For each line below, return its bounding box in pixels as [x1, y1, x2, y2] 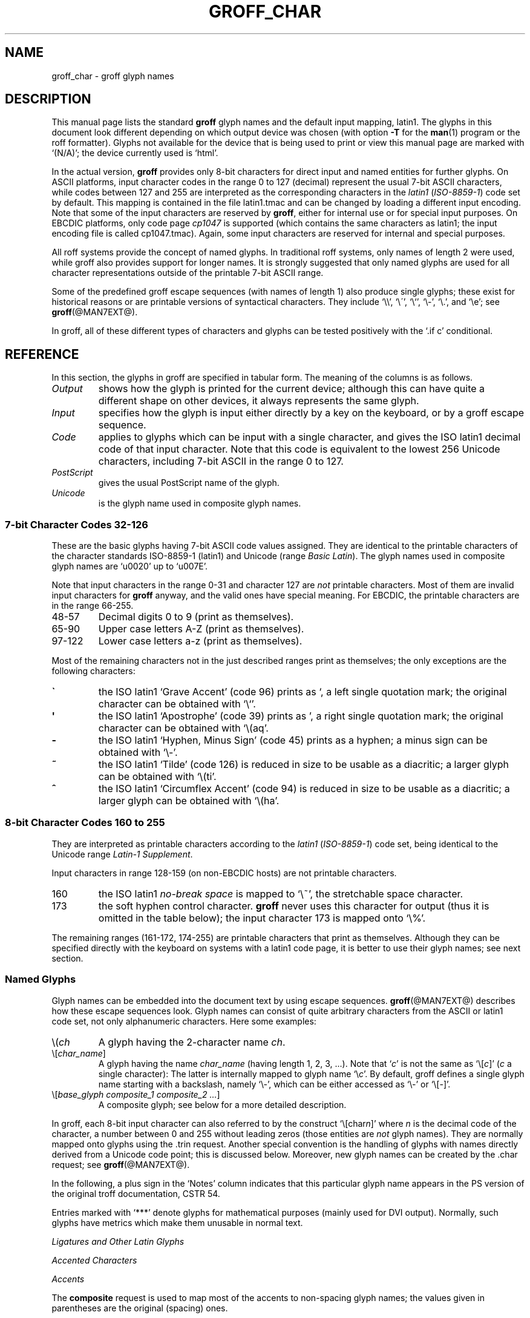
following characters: [51, 666, 136, 677]
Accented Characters [51, 1254, 137, 1265]
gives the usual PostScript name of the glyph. [98, 477, 280, 488]
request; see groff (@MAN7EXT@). [51, 1159, 190, 1170]
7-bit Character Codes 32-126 [5, 518, 148, 531]
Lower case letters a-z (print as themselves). [98, 635, 303, 648]
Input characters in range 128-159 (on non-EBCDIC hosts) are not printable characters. [51, 867, 397, 878]
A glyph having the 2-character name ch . [98, 1035, 286, 1048]
